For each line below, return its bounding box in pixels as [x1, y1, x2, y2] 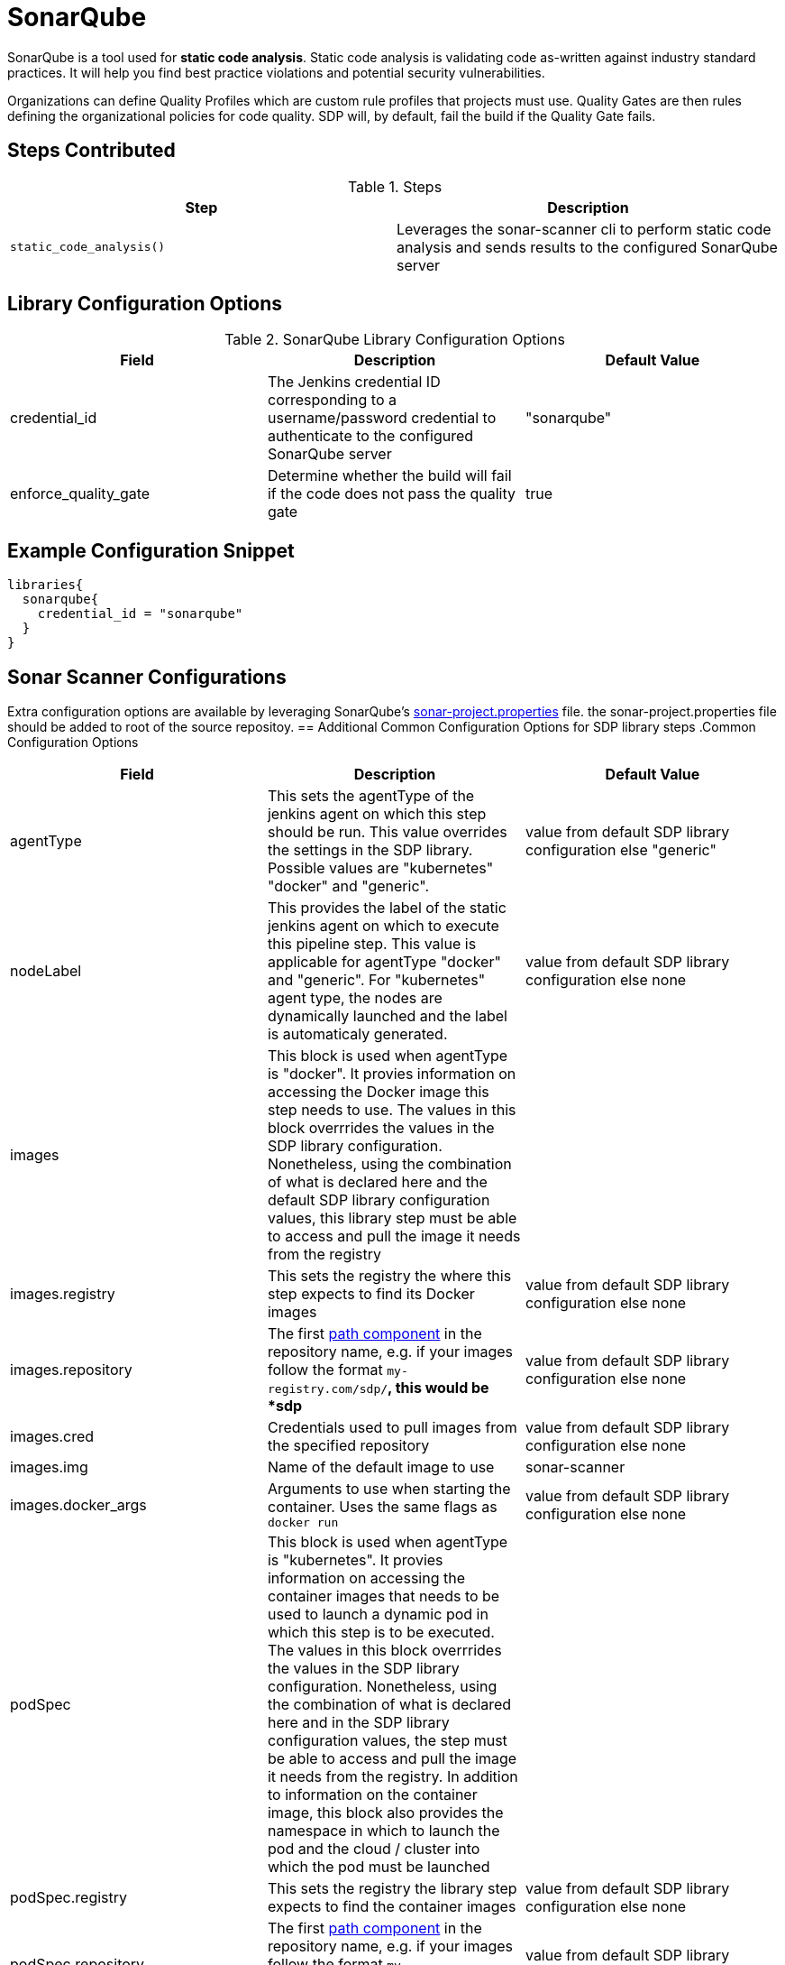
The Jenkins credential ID [267, 373, 441, 392]
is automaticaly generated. [267, 1025, 448, 1044]
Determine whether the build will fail [267, 466, 512, 485]
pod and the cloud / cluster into [267, 1840, 480, 1859]
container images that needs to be [267, 1587, 500, 1606]
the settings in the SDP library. [267, 841, 473, 860]
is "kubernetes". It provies [267, 1551, 443, 1570]
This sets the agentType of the [267, 787, 475, 806]
